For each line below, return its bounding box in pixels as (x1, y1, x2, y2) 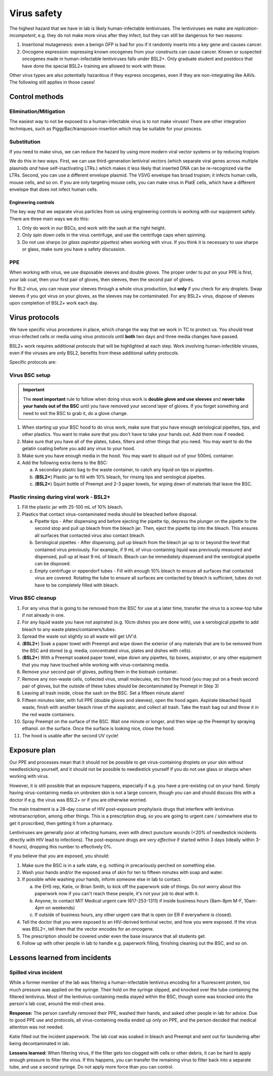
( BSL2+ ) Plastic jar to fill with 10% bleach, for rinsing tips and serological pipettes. (34, 474, 206, 480)
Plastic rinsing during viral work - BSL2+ (9, 493, 111, 501)
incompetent (9, 32, 36, 38)
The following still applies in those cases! (9, 79, 95, 86)
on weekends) (45, 905, 75, 911)
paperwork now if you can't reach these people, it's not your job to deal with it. (34, 891, 199, 897)
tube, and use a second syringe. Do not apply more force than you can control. (9, 1064, 174, 1070)
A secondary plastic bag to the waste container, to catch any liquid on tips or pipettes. (34, 467, 214, 473)
